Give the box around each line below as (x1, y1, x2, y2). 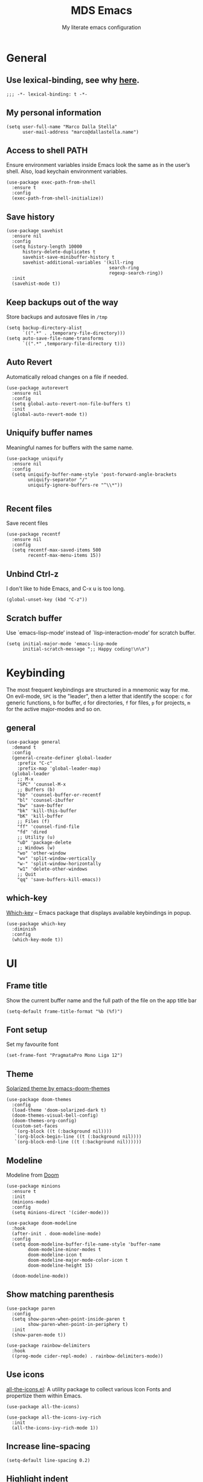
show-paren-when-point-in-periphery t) (28, 1321, 129, 1327)
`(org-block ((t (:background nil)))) (14, 1128, 112, 1134)
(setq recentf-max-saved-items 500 (11, 547, 101, 553)
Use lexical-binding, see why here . (6, 75, 140, 85)
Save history (6, 212, 55, 222)
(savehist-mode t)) (11, 281, 61, 287)
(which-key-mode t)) (11, 937, 63, 943)
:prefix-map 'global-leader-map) (17, 765, 101, 772)
